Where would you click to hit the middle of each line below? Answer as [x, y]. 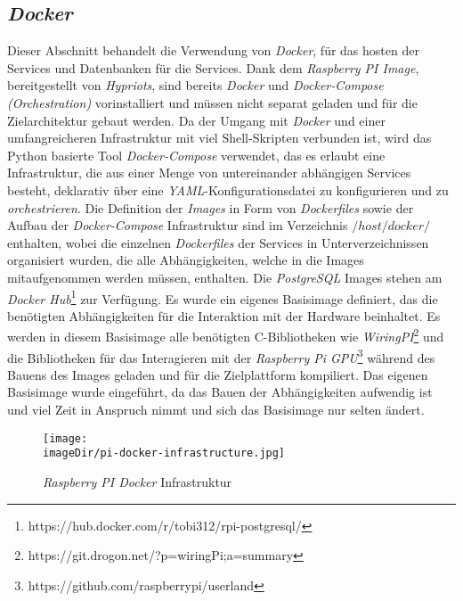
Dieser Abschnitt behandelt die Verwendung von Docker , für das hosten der [213, 50]
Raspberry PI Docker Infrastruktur [138, 481]
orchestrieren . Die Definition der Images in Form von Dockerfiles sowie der [211, 207]
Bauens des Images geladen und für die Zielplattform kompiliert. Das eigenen [218, 374]
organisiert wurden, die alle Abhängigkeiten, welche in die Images [186, 260]
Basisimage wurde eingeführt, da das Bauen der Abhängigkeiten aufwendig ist [220, 392]
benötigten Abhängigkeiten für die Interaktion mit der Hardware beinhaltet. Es [224, 315]
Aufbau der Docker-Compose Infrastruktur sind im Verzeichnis [178, 225]
